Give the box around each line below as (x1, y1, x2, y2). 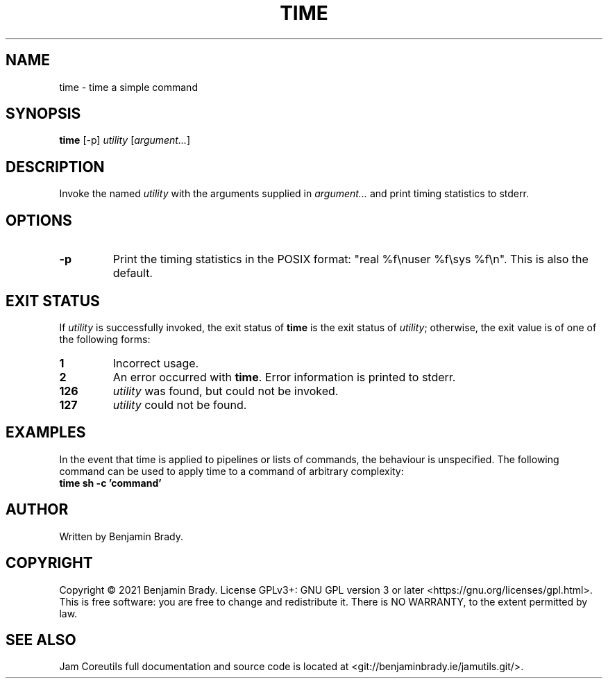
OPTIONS (6, 211, 72, 229)
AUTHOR (6, 501, 69, 519)
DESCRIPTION (6, 158, 105, 176)
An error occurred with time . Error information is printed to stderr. (112, 369, 456, 384)
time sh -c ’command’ (59, 476, 162, 489)
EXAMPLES (6, 424, 86, 442)
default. (112, 266, 153, 281)
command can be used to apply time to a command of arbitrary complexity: (59, 465, 404, 477)
